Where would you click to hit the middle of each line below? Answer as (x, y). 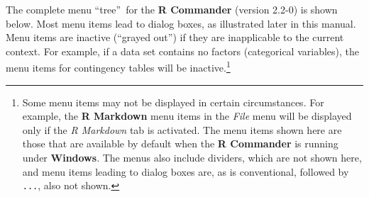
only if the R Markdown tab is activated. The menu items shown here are (182, 129)
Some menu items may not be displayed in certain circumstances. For (173, 102)
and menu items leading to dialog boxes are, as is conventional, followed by (186, 171)
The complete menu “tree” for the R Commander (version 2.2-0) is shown (172, 9)
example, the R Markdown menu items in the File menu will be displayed (187, 116)
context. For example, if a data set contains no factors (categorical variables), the (183, 51)
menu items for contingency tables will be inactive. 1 (118, 67)
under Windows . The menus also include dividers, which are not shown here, (192, 157)
